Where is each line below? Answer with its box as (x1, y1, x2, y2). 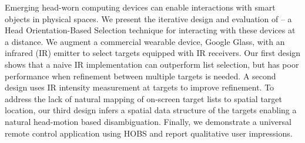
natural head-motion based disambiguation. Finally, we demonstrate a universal (5, 115, 291, 127)
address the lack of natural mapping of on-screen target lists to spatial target (5, 92, 282, 104)
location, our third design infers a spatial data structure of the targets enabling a (5, 104, 297, 116)
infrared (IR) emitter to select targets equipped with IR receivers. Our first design (5, 47, 301, 59)
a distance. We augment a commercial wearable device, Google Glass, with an (5, 35, 285, 47)
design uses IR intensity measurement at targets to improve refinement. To (5, 81, 274, 93)
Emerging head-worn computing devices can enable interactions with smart (5, 1, 276, 13)
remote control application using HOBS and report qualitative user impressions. (5, 127, 293, 139)
